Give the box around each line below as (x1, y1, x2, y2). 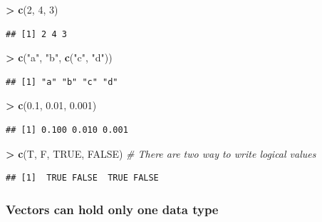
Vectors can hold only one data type (6, 200, 219, 218)
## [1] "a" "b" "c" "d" (6, 76, 118, 87)
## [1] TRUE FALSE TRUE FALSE (6, 173, 159, 183)
